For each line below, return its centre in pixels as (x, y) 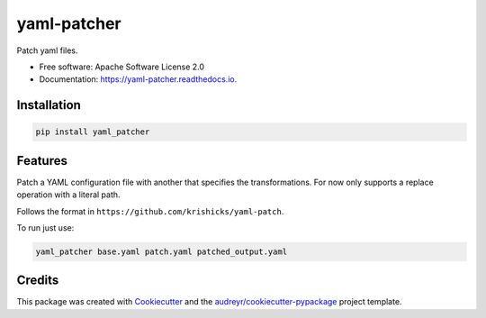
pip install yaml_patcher (93, 132)
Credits (38, 281)
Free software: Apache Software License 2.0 (122, 67)
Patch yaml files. (47, 50)
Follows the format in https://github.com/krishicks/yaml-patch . (150, 211)
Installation (49, 105)
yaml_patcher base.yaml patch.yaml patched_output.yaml (162, 251)
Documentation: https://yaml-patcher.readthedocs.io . (138, 79)
